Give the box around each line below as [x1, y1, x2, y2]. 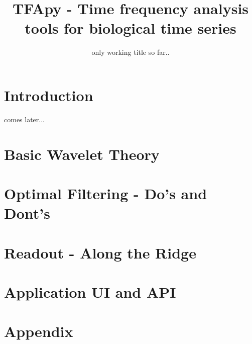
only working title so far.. [91, 47, 170, 57]
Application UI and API [4, 281, 176, 302]
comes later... [4, 114, 45, 124]
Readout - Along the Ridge [4, 242, 196, 263]
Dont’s [4, 203, 50, 223]
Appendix [4, 321, 73, 341]
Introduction [4, 84, 93, 105]
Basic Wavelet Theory [4, 143, 160, 164]
